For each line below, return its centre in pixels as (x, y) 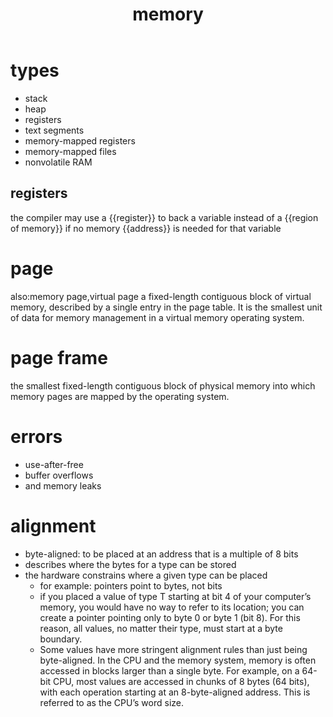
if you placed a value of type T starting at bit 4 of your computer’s (175, 596)
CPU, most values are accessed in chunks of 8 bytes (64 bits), (181, 681)
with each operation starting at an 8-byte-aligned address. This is (175, 692)
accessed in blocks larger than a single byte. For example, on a (169, 670)
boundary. (61, 639)
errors (36, 436)
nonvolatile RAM (58, 162)
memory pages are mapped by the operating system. (120, 396)
